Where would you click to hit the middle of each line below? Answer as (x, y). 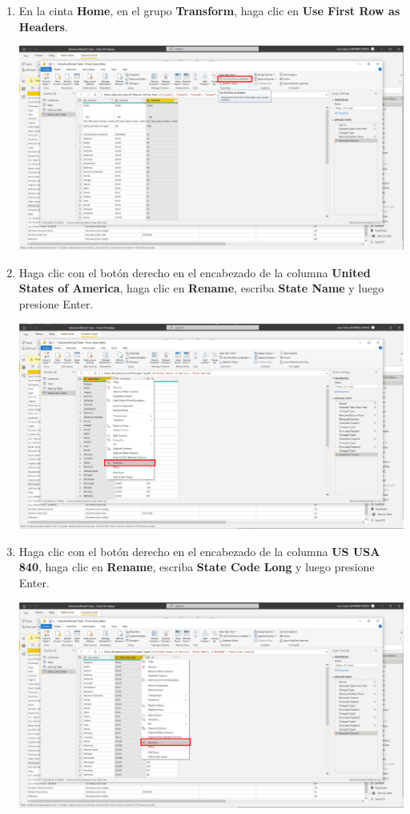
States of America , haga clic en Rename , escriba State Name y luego (201, 288)
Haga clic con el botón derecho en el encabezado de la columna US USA (199, 551)
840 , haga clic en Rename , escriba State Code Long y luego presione (197, 567)
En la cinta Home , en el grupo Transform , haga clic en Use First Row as (209, 10)
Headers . (43, 26)
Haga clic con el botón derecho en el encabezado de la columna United (195, 272)
